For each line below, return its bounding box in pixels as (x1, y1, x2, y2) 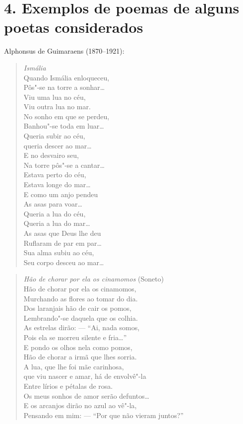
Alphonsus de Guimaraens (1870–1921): (4, 46, 124, 56)
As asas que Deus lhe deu (23, 228, 101, 238)
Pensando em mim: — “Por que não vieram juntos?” (23, 410, 184, 420)
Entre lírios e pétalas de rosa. (23, 380, 113, 391)
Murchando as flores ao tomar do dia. (23, 293, 138, 303)
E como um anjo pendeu (23, 189, 98, 199)
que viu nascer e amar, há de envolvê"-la (23, 371, 146, 381)
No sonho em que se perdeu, (23, 111, 110, 121)
